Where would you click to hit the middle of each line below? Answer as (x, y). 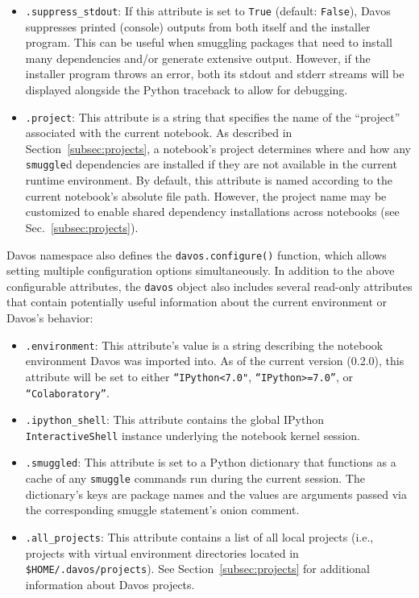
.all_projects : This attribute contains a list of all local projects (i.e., (199, 536)
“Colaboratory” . (67, 392)
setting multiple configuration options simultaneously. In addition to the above (201, 270)
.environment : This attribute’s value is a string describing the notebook (204, 345)
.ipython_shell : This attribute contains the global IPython (174, 419)
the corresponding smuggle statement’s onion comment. (162, 510)
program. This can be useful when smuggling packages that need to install (209, 42)
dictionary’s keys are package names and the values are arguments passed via (216, 494)
